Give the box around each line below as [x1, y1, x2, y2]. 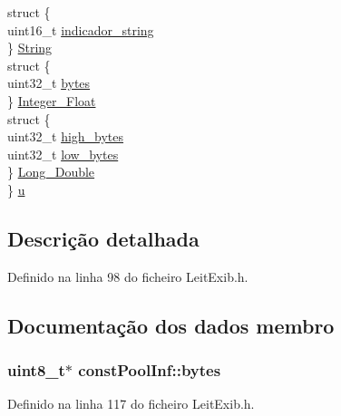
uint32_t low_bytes [7, 144, 119, 163]
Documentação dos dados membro [7, 311, 335, 339]
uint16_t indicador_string [7, 20, 154, 39]
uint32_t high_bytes [7, 127, 124, 146]
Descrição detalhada [7, 224, 200, 252]
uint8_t [7, 359, 65, 382]
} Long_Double [7, 162, 95, 181]
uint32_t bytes [7, 73, 91, 92]
